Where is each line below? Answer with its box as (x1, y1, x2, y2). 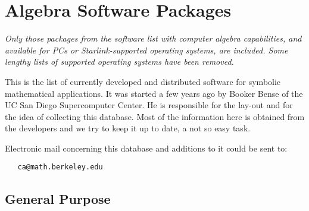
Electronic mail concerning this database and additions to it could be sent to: (5, 141, 288, 154)
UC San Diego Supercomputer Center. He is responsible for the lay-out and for (5, 99, 293, 111)
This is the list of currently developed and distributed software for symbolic (5, 75, 281, 87)
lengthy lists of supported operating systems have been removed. (5, 55, 234, 68)
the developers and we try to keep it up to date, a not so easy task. (5, 122, 251, 134)
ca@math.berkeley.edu (17, 163, 103, 172)
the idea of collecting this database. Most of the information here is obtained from (5, 110, 305, 122)
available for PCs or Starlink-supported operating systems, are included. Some (5, 43, 288, 56)
